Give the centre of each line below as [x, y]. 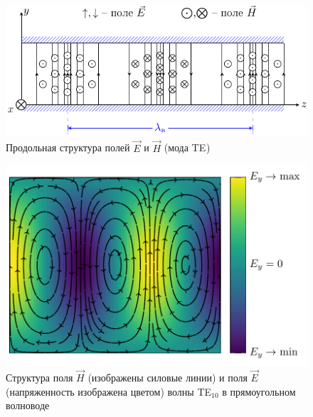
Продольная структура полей [68, 147]
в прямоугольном [259, 391]
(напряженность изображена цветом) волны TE [109, 391]
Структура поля [39, 377]
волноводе [28, 405]
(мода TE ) [187, 147]
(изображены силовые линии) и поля [168, 377]
